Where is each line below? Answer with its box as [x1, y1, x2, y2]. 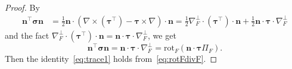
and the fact [5, 29, 49, 41]
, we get [148, 29, 176, 41]
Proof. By [5, 1, 40, 13]
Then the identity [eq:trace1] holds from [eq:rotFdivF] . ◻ [5, 52, 218, 65]
